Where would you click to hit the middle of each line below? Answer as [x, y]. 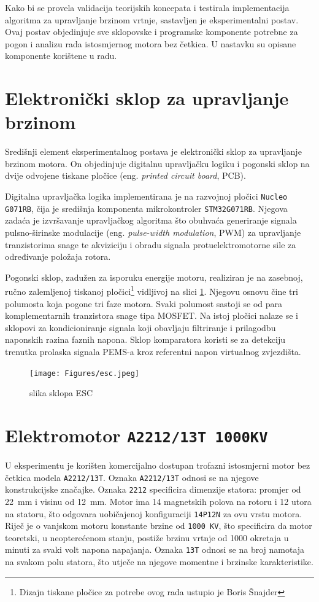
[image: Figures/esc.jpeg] [84, 373]
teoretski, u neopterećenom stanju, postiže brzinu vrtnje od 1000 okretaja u [147, 537]
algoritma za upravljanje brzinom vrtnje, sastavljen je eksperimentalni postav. [152, 19]
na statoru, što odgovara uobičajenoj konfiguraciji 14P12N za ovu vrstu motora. [154, 513]
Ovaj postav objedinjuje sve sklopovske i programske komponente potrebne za [152, 32]
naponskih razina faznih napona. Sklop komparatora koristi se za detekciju [145, 339]
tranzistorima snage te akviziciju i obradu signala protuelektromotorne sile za [151, 244]
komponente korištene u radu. [61, 56]
